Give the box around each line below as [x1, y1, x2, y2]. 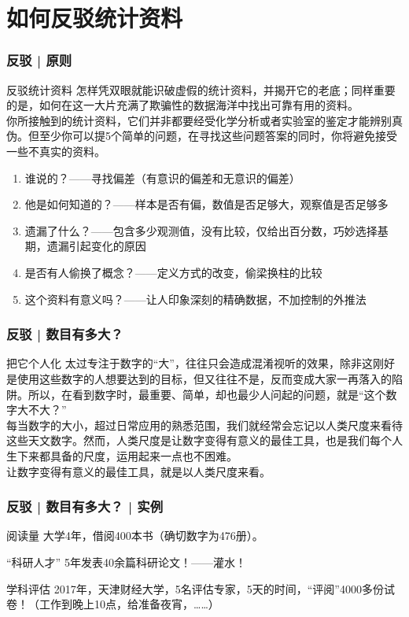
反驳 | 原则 [6, 50, 72, 70]
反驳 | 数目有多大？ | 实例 [6, 497, 164, 516]
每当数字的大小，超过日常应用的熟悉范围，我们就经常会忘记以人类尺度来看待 [6, 416, 403, 433]
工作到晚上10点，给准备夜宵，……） [39, 596, 219, 612]
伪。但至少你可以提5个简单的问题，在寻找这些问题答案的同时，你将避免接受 [6, 127, 397, 144]
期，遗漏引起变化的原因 [24, 238, 146, 254]
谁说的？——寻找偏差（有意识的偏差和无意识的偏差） [24, 169, 300, 186]
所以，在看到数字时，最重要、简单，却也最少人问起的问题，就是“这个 [28, 386, 386, 402]
